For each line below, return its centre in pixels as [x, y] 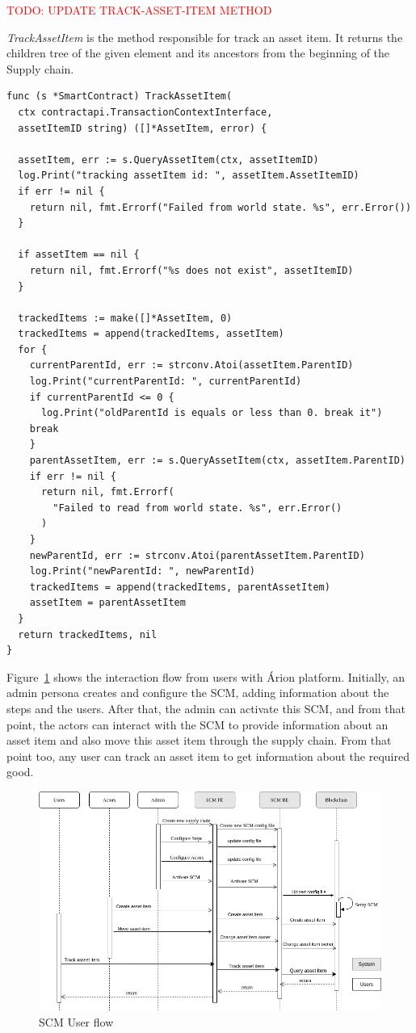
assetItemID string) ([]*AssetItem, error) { [143, 128]
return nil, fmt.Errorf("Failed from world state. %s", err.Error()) [221, 207]
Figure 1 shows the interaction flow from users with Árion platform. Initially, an [206, 676]
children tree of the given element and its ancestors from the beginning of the [198, 53]
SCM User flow [76, 1021]
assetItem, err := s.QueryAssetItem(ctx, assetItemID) [168, 160]
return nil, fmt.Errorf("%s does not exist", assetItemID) [191, 270]
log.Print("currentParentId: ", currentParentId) [166, 382]
